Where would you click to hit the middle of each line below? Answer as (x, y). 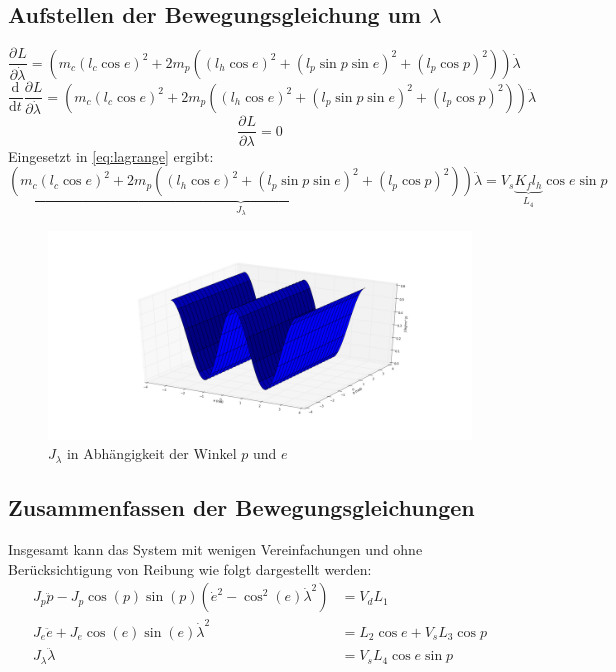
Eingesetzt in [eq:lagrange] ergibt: (111, 155)
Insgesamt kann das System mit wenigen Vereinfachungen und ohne (215, 549)
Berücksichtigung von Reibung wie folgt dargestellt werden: (190, 568)
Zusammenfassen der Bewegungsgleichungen (241, 507)
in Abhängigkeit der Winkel (151, 453)
